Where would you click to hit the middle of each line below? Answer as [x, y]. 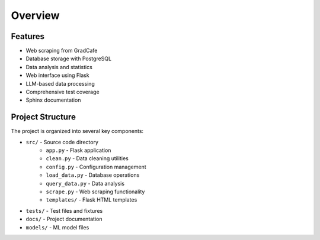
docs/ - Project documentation [64, 219]
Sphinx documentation [53, 100]
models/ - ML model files [57, 227]
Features [28, 36]
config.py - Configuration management [96, 167]
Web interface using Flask [57, 75]
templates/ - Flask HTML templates [92, 200]
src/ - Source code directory [62, 142]
